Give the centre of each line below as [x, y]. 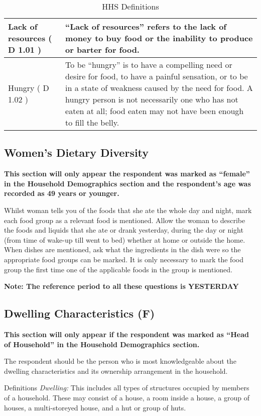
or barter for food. [102, 49]
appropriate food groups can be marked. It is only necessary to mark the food [124, 259]
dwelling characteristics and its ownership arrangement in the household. [116, 371]
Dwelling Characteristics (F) [80, 313]
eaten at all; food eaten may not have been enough [155, 111]
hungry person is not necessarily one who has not [152, 99]
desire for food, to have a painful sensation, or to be [157, 76]
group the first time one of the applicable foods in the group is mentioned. [118, 269]
